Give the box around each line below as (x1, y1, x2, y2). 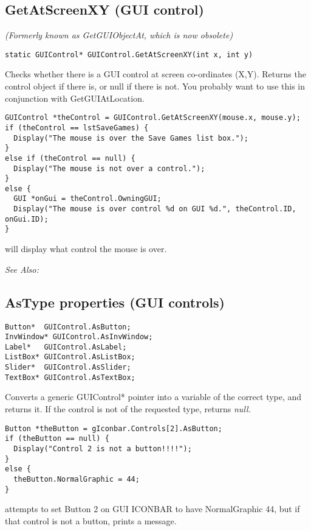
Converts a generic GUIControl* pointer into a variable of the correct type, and (5, 390, 302, 403)
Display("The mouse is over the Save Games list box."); (13, 133, 248, 142)
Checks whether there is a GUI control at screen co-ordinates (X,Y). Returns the (5, 68, 306, 80)
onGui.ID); (5, 214, 49, 223)
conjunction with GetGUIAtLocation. (5, 91, 145, 104)
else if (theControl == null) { (5, 153, 135, 163)
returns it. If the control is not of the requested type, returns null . (5, 403, 251, 415)
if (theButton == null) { (5, 434, 109, 443)
